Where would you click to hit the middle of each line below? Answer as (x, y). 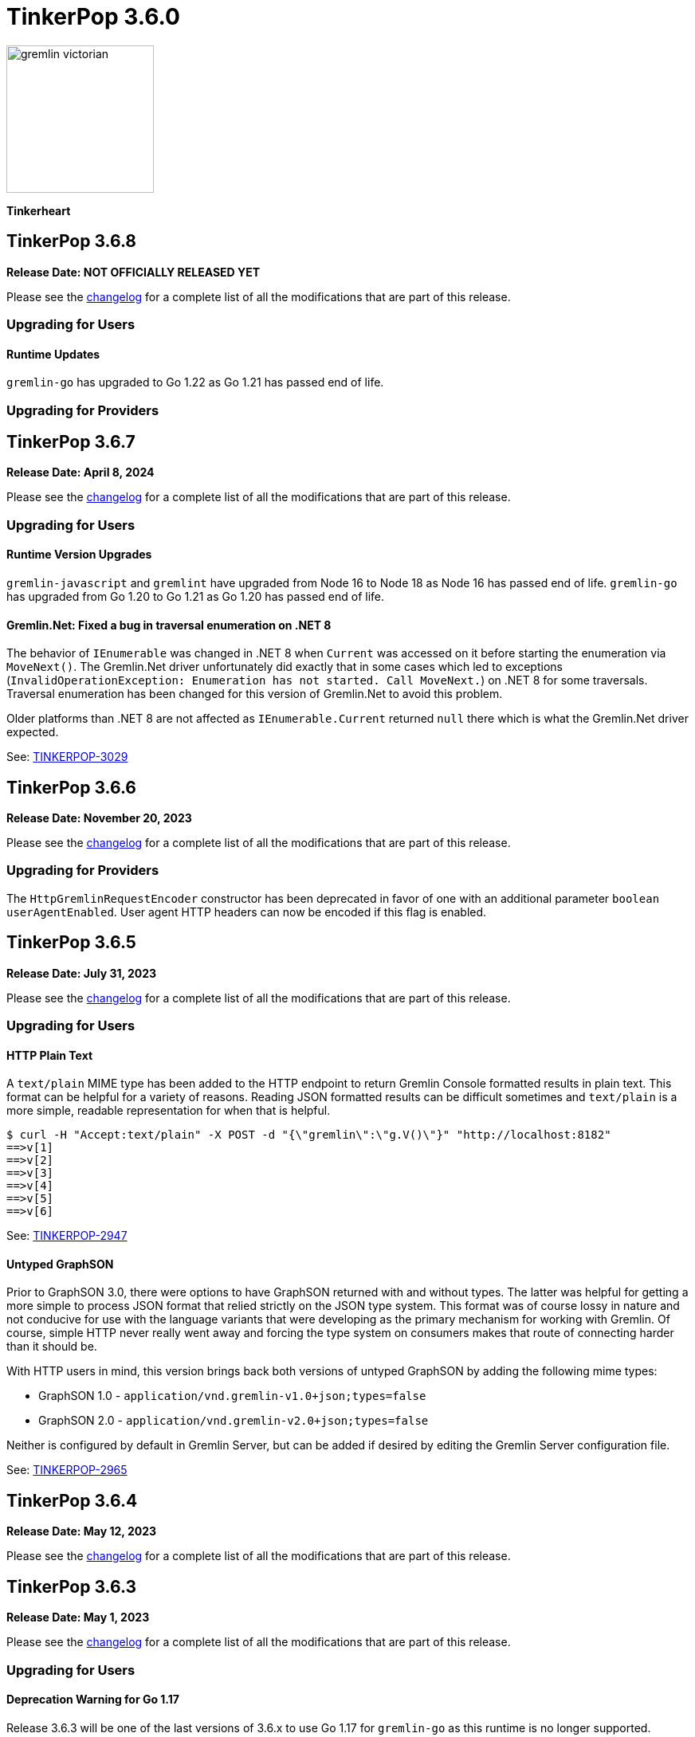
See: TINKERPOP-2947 (67, 1236)
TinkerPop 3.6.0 (93, 17)
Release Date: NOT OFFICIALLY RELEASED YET (134, 272)
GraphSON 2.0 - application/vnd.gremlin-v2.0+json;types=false (234, 1421)
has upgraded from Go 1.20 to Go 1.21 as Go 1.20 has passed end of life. (196, 596)
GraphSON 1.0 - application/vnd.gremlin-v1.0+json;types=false (232, 1396)
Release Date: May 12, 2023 (82, 1531)
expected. (33, 732)
